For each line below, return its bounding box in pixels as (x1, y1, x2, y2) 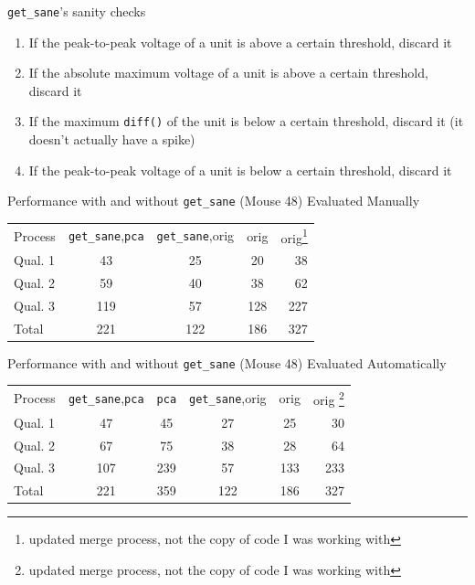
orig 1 (280, 225, 308, 247)
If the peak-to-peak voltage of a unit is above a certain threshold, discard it (28, 32, 452, 51)
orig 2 (313, 388, 344, 409)
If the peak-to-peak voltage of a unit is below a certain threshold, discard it (28, 160, 452, 179)
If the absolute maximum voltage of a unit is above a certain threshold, (28, 63, 428, 82)
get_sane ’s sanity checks (7, 2, 146, 20)
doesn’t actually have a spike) (28, 130, 195, 149)
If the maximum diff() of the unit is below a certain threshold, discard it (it (28, 112, 464, 131)
